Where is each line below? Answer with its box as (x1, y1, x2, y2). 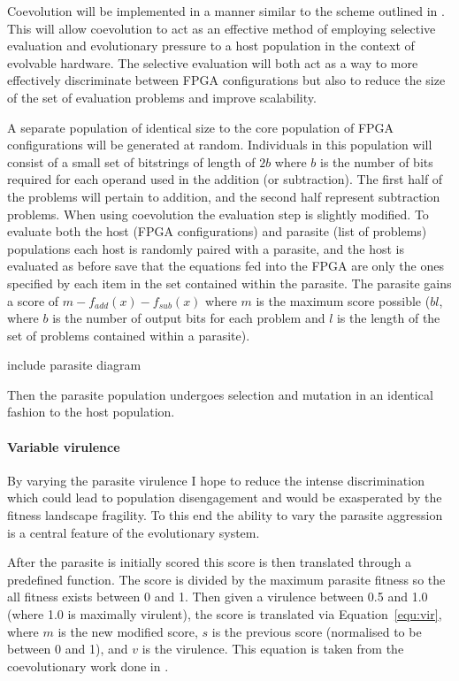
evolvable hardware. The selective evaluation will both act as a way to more (7, 53, 418, 72)
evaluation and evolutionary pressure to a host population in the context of (7, 36, 415, 55)
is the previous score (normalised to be (211, 622, 422, 640)
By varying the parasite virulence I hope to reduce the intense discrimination (7, 471, 425, 489)
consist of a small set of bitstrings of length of (7, 152, 256, 171)
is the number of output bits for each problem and (52, 309, 325, 327)
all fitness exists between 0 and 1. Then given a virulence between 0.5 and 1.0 (7, 587, 428, 606)
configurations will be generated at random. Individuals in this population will (7, 135, 432, 154)
